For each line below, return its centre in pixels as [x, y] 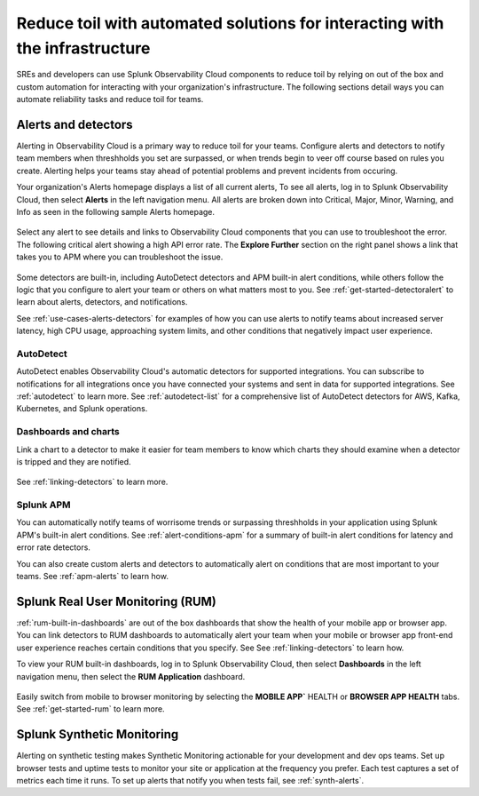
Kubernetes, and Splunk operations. [82, 409]
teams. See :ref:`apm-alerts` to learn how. [92, 577]
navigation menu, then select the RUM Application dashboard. [131, 676]
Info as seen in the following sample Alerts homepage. [116, 211]
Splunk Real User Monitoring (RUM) [117, 601]
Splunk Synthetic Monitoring [98, 734]
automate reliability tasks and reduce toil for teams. [110, 99]
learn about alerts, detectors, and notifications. [102, 302]
